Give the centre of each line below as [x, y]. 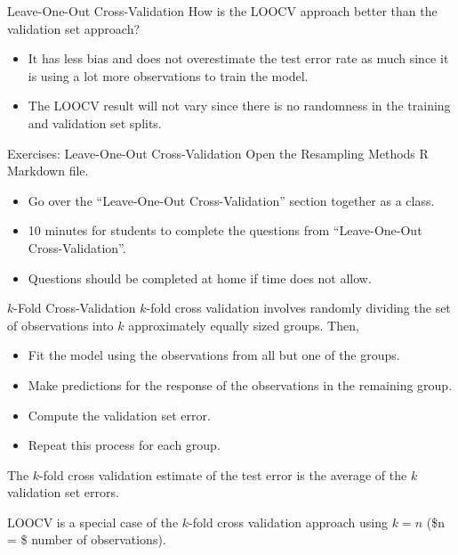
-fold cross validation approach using [289, 522]
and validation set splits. [95, 122]
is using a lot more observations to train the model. [168, 75]
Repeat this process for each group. [124, 445]
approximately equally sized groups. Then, [244, 325]
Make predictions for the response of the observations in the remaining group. [240, 384]
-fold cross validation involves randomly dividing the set [298, 308]
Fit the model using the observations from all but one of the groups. [214, 355]
